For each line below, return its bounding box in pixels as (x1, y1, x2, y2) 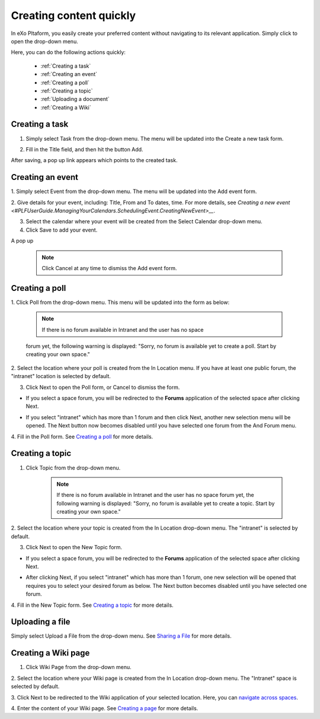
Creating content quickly (11, 9, 136, 22)
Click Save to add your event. (25, 226, 98, 233)
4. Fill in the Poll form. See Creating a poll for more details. (11, 433, 153, 440)
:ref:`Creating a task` (40, 62, 91, 69)
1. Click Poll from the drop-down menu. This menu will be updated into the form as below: (11, 299, 230, 306)
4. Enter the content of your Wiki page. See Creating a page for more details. (11, 704, 199, 712)
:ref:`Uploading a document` (40, 96, 110, 103)
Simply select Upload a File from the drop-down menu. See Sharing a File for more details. (11, 632, 232, 639)
